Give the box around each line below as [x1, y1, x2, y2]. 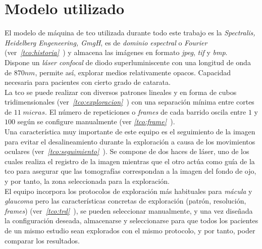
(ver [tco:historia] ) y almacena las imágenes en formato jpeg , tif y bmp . [5, 47, 228, 58]
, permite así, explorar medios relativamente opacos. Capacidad [35, 67, 231, 77]
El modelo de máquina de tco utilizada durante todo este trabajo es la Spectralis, [5, 27, 255, 38]
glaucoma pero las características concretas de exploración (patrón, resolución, [5, 195, 246, 206]
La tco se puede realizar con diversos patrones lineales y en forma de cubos [5, 86, 237, 97]
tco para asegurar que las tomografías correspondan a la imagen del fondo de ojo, [5, 166, 256, 176]
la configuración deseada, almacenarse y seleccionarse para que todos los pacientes [5, 215, 258, 226]
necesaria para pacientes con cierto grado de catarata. [5, 77, 171, 87]
